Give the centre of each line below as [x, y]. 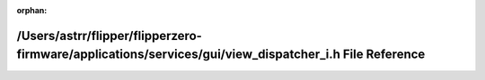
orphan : [32, 10]
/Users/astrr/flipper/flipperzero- [109, 36]
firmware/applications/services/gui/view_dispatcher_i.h [178, 55]
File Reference [384, 55]
